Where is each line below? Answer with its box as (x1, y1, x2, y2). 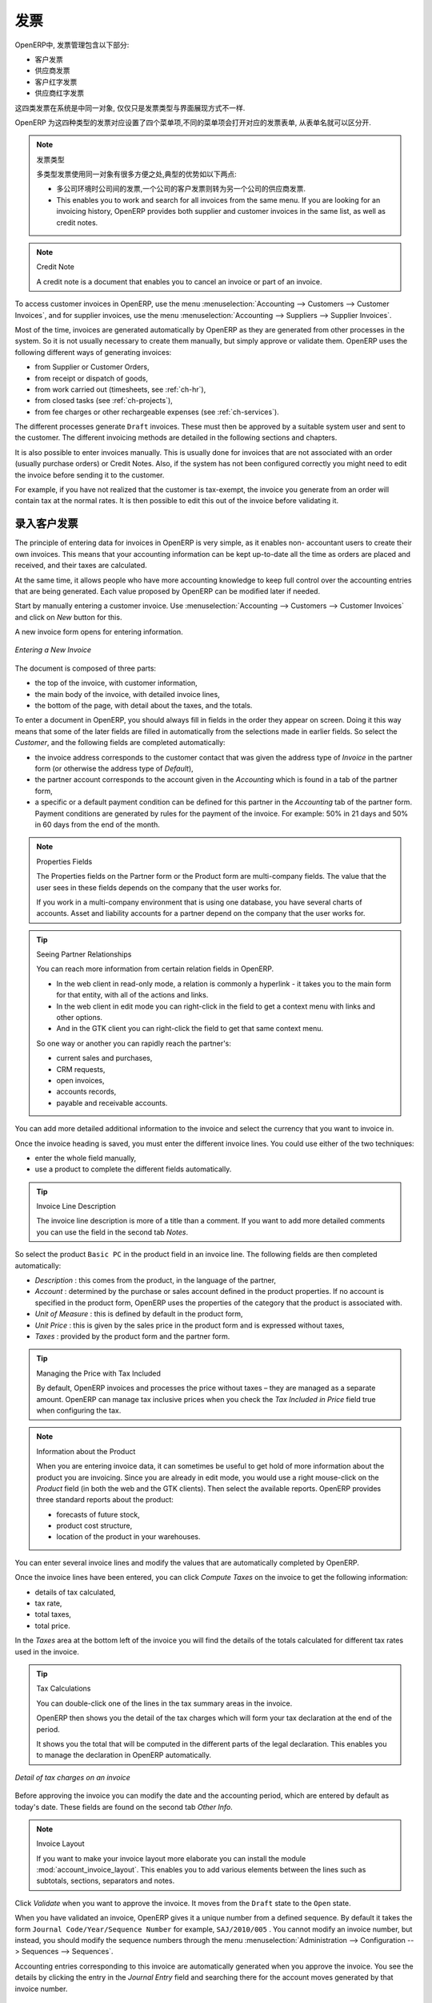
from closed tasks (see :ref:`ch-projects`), (34, 396, 174, 405)
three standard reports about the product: (36, 1495, 174, 1505)
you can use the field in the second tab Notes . (36, 1227, 188, 1237)
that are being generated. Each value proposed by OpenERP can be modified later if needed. (14, 586, 320, 596)
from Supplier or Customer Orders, (34, 362, 150, 372)
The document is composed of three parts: (14, 663, 156, 673)
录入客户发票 (14, 517, 78, 530)
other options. (56, 1013, 103, 1022)
